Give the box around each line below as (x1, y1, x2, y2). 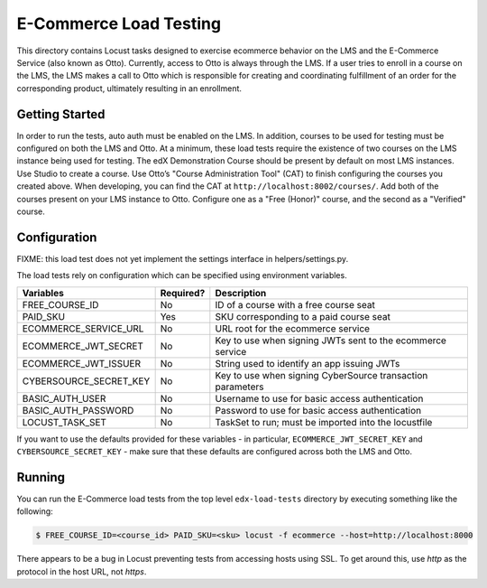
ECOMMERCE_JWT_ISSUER (22, 357, 142, 369)
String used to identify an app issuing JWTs (215, 357, 400, 369)
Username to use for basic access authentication (215, 392, 424, 405)
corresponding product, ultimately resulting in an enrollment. (16, 82, 243, 94)
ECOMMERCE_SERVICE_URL (22, 322, 144, 334)
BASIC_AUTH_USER (22, 392, 106, 405)
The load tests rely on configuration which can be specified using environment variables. (16, 270, 347, 281)
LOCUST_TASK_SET (22, 415, 107, 428)
